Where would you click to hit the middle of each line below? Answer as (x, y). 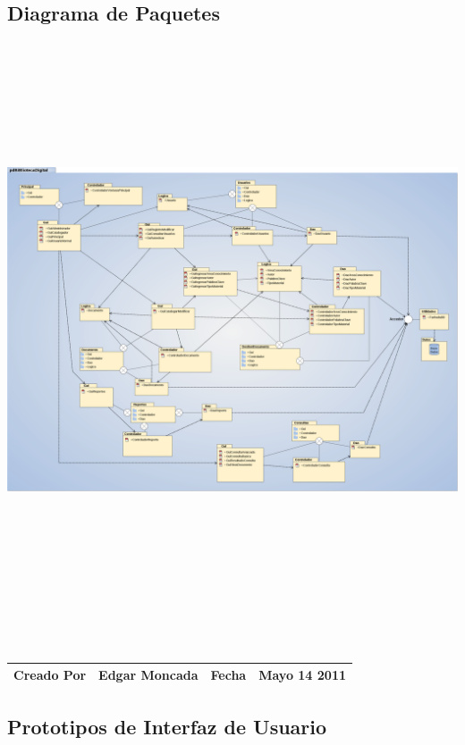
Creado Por (50, 675)
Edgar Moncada (148, 675)
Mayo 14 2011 (302, 675)
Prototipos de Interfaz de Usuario (167, 726)
